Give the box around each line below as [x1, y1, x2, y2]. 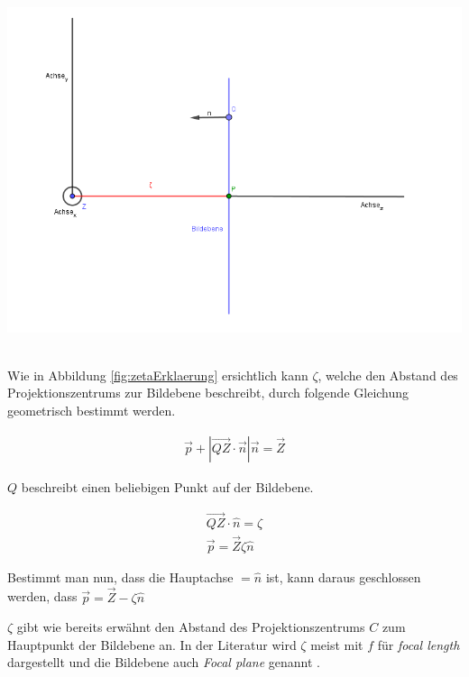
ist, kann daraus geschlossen [265, 567, 421, 586]
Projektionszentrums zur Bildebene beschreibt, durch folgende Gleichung [7, 383, 409, 402]
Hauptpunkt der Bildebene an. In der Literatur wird [7, 635, 297, 654]
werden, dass [7, 587, 78, 606]
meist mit [310, 635, 363, 654]
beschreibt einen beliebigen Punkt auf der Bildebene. [21, 477, 314, 496]
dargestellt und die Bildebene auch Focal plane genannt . [7, 653, 320, 672]
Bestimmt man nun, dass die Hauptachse [7, 567, 234, 586]
